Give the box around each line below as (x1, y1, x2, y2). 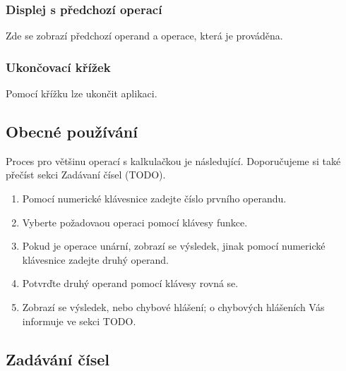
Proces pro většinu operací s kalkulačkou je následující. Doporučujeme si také (6, 153, 341, 168)
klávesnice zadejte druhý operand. (22, 252, 169, 267)
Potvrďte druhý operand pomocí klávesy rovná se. (22, 276, 239, 291)
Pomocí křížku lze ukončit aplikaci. (6, 86, 157, 101)
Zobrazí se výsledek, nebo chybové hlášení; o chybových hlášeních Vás (22, 299, 325, 314)
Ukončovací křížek (6, 58, 111, 75)
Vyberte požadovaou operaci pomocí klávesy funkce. (22, 214, 248, 229)
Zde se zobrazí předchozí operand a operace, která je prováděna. (6, 28, 283, 43)
